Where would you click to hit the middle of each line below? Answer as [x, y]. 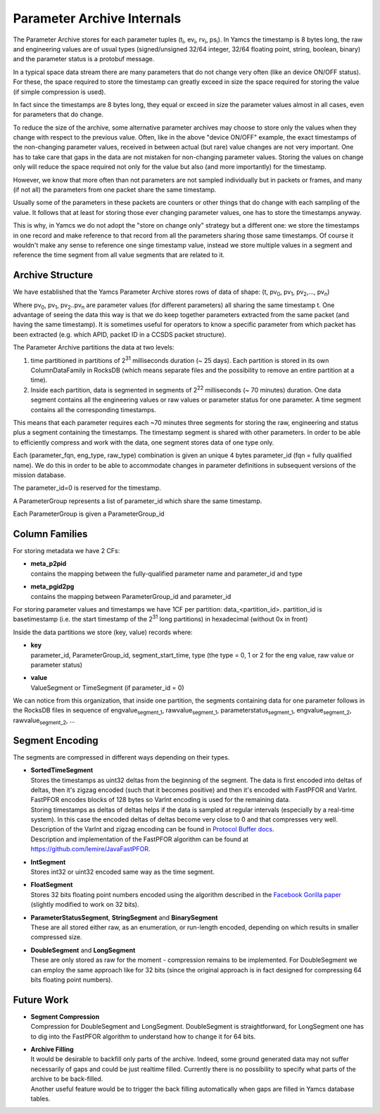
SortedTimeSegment [62, 770]
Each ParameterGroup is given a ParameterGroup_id [89, 514]
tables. [40, 1098]
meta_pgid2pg [52, 587]
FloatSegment [52, 885]
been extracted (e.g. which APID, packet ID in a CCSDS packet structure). [120, 334]
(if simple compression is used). [59, 92]
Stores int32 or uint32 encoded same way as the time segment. [122, 872]
